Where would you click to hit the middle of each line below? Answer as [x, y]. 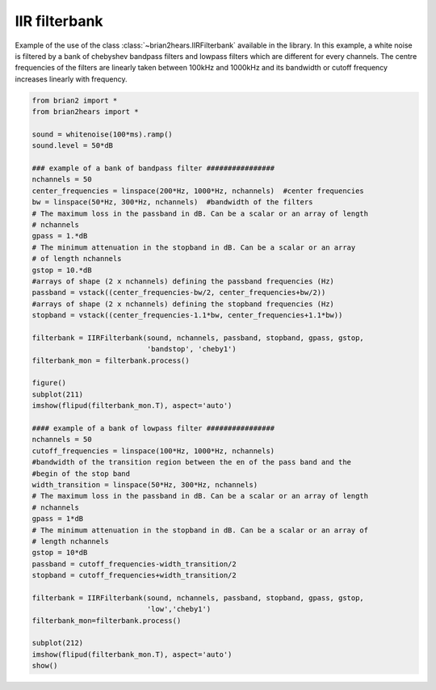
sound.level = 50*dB [72, 146]
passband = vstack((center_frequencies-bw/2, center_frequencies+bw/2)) [179, 292]
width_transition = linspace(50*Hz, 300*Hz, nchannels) [145, 484]
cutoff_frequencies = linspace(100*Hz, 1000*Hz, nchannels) [153, 451]
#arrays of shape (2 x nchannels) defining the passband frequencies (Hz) [183, 281]
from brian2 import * [75, 100]
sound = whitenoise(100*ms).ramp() [102, 134]
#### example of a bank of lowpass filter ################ [153, 429]
